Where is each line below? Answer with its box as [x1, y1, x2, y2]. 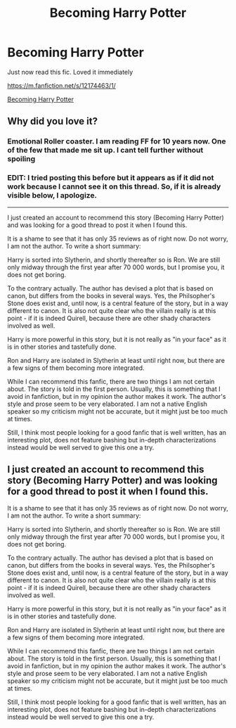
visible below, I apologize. [7, 191, 97, 200]
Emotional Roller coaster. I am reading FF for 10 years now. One [7, 136, 226, 146]
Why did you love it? [7, 115, 98, 127]
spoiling [7, 154, 36, 164]
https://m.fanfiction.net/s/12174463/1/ [7, 81, 116, 89]
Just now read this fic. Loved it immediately [7, 68, 133, 76]
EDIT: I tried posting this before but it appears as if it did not [7, 173, 214, 183]
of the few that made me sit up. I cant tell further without [7, 146, 204, 155]
